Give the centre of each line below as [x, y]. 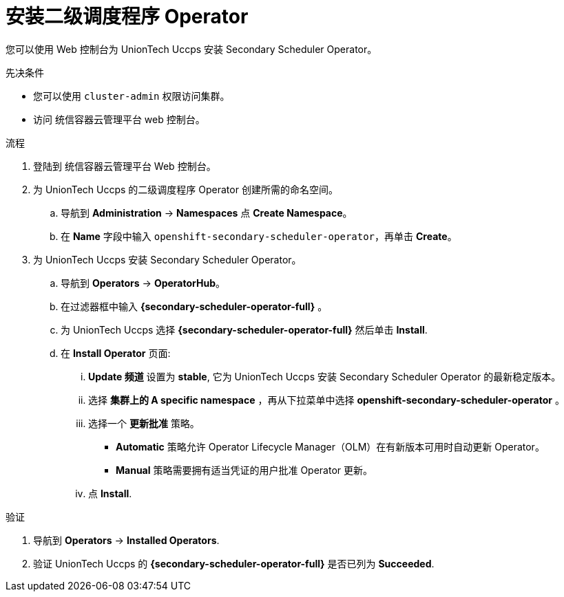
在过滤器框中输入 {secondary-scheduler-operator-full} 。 [194, 306]
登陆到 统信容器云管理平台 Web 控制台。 [125, 166]
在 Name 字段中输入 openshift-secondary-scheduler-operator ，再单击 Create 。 [259, 236]
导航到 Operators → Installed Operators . [126, 540]
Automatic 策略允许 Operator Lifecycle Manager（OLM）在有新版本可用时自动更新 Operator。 [330, 446]
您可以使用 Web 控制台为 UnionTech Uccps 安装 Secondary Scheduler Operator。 [191, 49]
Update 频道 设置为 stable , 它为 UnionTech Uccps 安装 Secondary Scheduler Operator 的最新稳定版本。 [325, 376]
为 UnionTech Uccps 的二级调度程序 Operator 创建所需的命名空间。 [186, 189]
